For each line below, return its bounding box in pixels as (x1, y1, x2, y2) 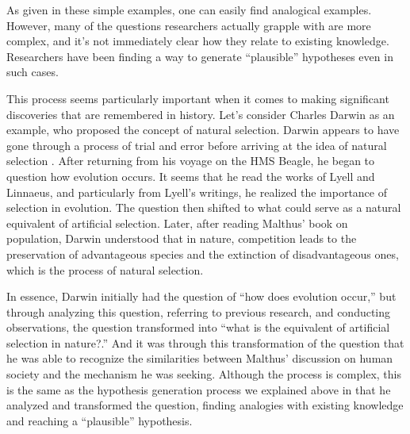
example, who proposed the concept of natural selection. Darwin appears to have (6, 121, 400, 138)
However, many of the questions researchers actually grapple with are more (6, 17, 371, 33)
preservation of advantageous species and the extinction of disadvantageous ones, (6, 245, 399, 262)
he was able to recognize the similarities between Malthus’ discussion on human (6, 350, 393, 367)
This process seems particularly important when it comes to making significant (6, 90, 389, 106)
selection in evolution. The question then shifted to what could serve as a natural (6, 199, 401, 216)
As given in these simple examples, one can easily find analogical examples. (6, 2, 372, 17)
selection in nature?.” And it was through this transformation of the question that (6, 334, 404, 351)
